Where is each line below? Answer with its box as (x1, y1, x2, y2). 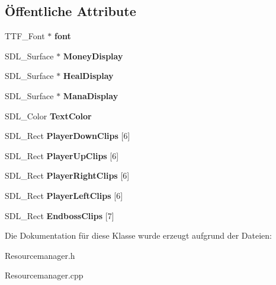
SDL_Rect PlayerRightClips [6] (5, 169, 130, 182)
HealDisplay (63, 69, 114, 82)
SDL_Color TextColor (5, 109, 92, 122)
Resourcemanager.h (5, 249, 75, 261)
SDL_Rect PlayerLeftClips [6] (5, 189, 123, 201)
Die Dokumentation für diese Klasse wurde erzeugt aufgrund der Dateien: (5, 229, 272, 242)
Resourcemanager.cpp (5, 269, 84, 281)
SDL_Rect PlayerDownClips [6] (5, 129, 130, 142)
